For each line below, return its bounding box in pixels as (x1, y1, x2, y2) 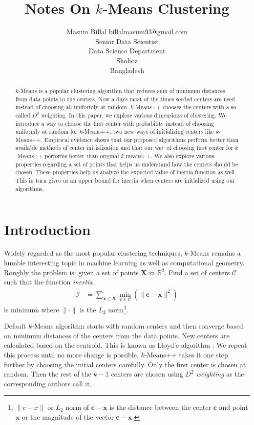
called (15, 111, 30, 119)
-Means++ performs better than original (15, 152, 119, 160)
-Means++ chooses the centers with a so (133, 103, 236, 111)
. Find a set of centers (164, 267, 230, 277)
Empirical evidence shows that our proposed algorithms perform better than (44, 135, 239, 143)
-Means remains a (188, 248, 241, 258)
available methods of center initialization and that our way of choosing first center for (15, 143, 233, 152)
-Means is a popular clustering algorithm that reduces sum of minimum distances (19, 86, 225, 94)
